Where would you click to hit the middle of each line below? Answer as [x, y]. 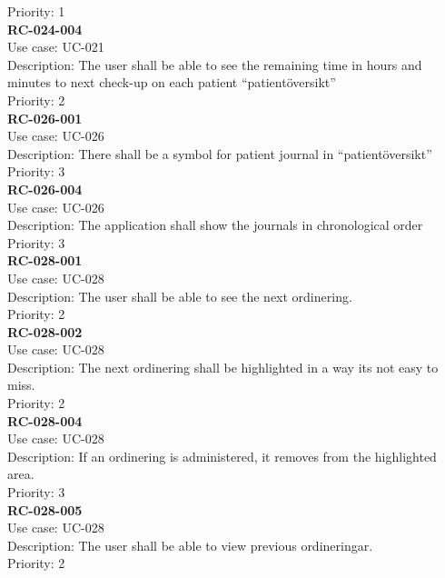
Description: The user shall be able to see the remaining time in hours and [215, 64]
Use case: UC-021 [56, 47]
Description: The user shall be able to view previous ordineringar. [190, 545]
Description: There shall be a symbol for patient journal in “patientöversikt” [220, 153]
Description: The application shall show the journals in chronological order [215, 225]
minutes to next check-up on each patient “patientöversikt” [172, 82]
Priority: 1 [36, 11]
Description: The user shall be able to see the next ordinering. [180, 296]
